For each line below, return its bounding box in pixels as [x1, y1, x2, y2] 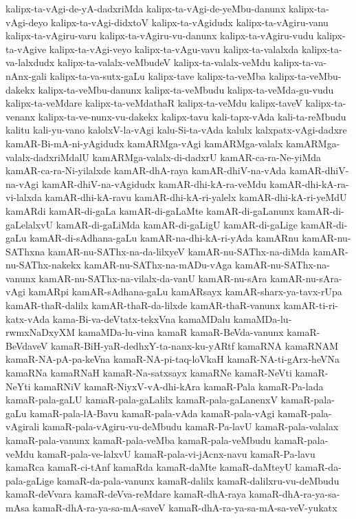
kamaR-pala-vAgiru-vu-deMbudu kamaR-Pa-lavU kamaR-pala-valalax [42, 419, 339, 434]
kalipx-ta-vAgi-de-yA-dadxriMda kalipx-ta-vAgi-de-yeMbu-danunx [5, 1, 286, 15]
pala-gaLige [5, 473, 54, 487]
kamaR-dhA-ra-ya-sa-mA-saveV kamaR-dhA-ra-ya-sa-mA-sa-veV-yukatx [32, 500, 337, 514]
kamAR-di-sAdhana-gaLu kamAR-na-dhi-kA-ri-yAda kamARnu [30, 231, 299, 245]
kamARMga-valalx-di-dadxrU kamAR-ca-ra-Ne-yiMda [92, 149, 322, 164]
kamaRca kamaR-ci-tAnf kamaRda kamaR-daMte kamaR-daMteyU [5, 460, 292, 474]
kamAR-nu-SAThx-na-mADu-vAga [84, 257, 232, 272]
